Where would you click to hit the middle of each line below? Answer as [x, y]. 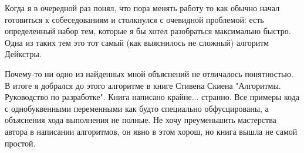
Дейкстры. [23, 54]
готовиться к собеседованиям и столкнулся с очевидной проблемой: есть [134, 19]
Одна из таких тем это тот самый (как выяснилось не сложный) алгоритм [137, 42]
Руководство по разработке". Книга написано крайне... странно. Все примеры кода [152, 97]
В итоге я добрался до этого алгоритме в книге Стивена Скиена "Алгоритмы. [143, 85]
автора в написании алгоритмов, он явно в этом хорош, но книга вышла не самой [151, 131]
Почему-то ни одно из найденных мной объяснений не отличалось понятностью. [149, 73]
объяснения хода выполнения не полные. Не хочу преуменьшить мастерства [141, 120]
